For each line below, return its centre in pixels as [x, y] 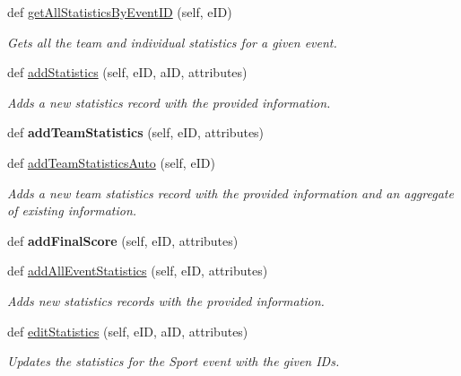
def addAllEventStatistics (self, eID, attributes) [138, 271]
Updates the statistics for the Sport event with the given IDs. [174, 361]
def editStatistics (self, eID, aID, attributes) [128, 331]
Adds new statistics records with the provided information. [166, 300]
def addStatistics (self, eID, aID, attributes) [127, 72]
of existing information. [72, 210]
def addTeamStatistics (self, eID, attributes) [136, 132]
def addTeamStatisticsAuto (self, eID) [111, 162]
